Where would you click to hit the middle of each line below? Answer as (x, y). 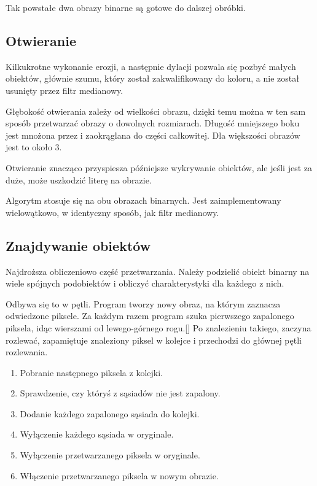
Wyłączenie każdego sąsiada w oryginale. (97, 434)
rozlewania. (27, 352)
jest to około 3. (34, 147)
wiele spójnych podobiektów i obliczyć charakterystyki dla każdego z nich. (145, 283)
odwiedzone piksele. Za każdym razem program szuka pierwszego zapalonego (150, 316)
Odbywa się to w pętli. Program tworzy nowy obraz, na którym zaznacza (143, 303)
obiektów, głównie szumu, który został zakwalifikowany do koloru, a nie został (152, 78)
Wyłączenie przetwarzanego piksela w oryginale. (110, 455)
